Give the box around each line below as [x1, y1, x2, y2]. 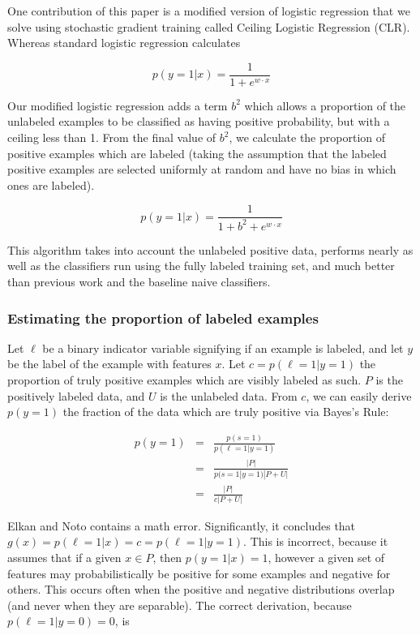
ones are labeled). [7, 176, 95, 193]
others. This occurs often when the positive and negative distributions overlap [7, 581, 395, 598]
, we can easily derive [306, 387, 412, 404]
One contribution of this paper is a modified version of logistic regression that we [7, 2, 410, 19]
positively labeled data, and [7, 387, 145, 404]
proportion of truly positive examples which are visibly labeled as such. [7, 371, 362, 388]
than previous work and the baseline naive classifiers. [7, 273, 271, 290]
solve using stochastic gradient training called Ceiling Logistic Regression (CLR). [7, 18, 410, 35]
